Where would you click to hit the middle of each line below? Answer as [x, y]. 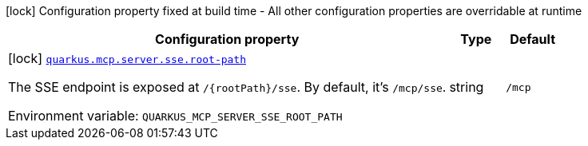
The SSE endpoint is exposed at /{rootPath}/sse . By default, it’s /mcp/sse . [227, 87]
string [467, 87]
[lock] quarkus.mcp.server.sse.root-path [127, 58]
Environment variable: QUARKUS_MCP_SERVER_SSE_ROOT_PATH [175, 116]
